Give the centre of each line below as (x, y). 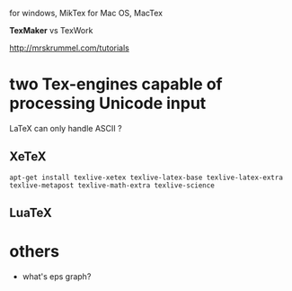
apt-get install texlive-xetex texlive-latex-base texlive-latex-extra (146, 177)
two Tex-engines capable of (116, 84)
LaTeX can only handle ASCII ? (66, 128)
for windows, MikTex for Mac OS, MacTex (86, 13)
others (35, 252)
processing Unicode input (108, 104)
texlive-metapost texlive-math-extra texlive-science (112, 185)
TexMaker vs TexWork (51, 30)
